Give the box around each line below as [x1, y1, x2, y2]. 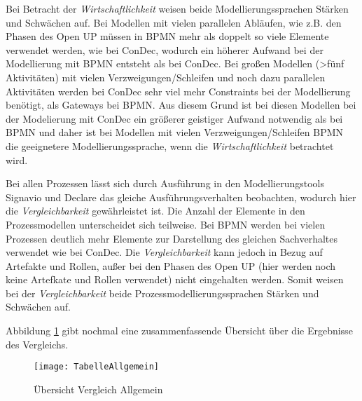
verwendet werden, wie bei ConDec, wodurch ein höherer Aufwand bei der [6, 42, 323, 57]
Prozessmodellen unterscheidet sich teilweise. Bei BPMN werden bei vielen [6, 217, 326, 231]
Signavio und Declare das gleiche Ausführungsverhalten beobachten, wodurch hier [6, 189, 356, 204]
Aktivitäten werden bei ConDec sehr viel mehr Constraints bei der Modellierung [6, 83, 351, 98]
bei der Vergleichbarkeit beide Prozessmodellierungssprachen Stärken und [6, 285, 319, 300]
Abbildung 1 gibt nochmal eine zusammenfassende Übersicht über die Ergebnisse [6, 323, 353, 338]
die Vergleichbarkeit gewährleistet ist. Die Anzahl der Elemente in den [6, 203, 305, 218]
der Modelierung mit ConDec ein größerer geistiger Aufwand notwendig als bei [6, 111, 343, 125]
